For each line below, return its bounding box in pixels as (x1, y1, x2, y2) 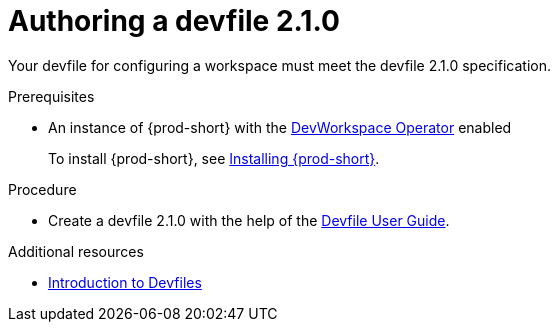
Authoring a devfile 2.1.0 (8, 4, 340, 38)
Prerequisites (8, 87, 95, 105)
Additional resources (8, 242, 144, 260)
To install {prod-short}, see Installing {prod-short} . (48, 149, 380, 167)
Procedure (8, 180, 77, 198)
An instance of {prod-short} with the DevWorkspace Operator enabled (48, 118, 512, 136)
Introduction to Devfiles (48, 273, 202, 291)
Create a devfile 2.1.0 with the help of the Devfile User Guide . (48, 211, 450, 229)
